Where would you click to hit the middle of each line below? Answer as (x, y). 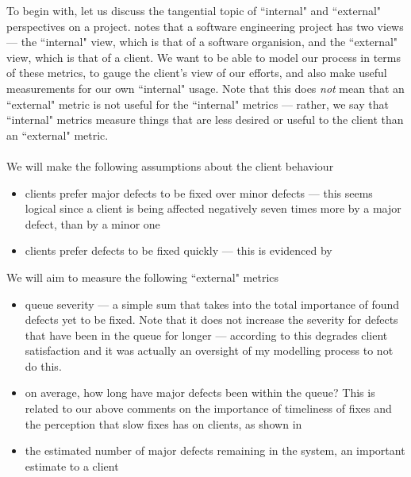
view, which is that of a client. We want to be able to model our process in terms (204, 57)
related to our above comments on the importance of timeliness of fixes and (208, 408)
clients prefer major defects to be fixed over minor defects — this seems (199, 192)
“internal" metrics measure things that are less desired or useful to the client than (205, 119)
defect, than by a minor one (92, 223)
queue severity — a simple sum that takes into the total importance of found (212, 304)
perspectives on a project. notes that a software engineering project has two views (205, 26)
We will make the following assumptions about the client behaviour (170, 165)
